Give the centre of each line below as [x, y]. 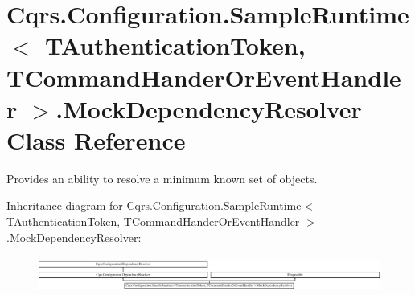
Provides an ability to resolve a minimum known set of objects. [162, 178]
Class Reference [96, 139]
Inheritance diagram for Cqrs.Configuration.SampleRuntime [154, 205]
